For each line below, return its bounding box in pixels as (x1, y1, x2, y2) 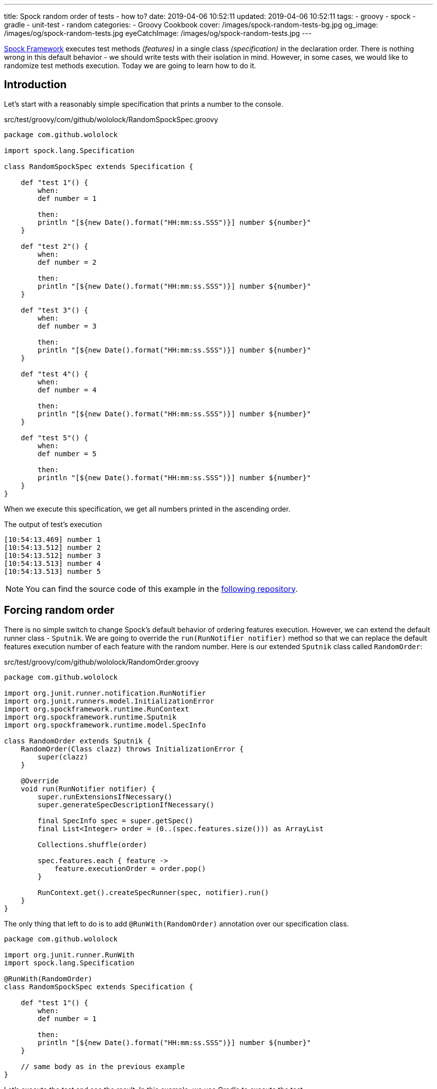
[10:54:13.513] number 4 (4, 559, 101, 567)
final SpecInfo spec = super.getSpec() (37, 816, 194, 825)
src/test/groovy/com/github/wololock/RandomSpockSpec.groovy (4, 115, 218, 124)
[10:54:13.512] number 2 (4, 543, 101, 551)
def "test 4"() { (20, 369, 88, 378)
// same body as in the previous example (20, 1062, 185, 1071)
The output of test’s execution (4, 520, 102, 529)
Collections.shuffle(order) (37, 840, 147, 849)
